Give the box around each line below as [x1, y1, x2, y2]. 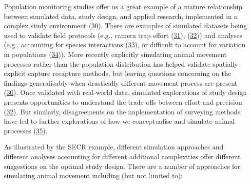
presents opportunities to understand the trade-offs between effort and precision [4, 96, 242, 107]
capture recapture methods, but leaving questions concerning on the [28, 68, 231, 78]
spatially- [212, 58, 240, 69]
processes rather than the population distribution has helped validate [4, 58, 211, 69]
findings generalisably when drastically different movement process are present [4, 77, 238, 88]
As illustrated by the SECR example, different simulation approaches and [4, 142, 224, 152]
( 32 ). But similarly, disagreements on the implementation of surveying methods [4, 106, 241, 116]
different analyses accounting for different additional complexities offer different [4, 151, 241, 161]
